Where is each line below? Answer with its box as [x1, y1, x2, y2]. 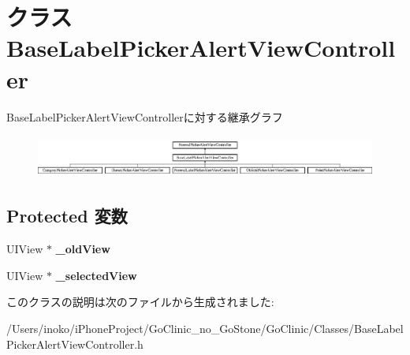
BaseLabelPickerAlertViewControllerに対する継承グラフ [6, 108, 283, 125]
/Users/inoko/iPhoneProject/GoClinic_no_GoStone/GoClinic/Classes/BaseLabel [6, 320, 404, 337]
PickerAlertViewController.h [6, 335, 143, 352]
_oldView [55, 241, 110, 257]
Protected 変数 [6, 204, 128, 228]
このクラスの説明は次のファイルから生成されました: [6, 293, 274, 310]
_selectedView [55, 267, 137, 283]
